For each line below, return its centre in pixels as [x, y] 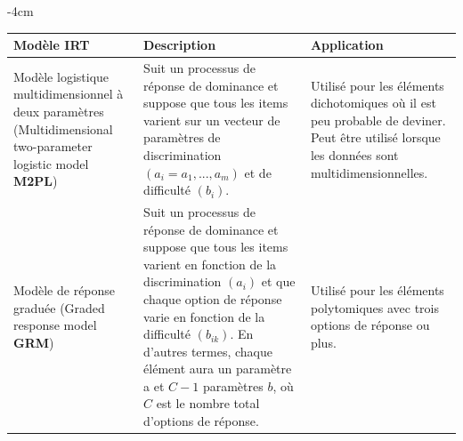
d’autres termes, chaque [208, 351]
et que [278, 281]
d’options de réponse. [201, 421]
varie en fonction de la [204, 316]
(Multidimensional [63, 128]
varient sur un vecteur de [212, 120]
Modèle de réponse [65, 290]
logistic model [51, 163]
